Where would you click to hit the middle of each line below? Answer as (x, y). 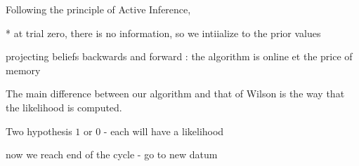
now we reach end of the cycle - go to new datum (112, 154)
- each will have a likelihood (164, 131)
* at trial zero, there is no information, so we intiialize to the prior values (163, 33)
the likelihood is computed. (64, 107)
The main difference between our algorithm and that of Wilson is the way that (175, 94)
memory (23, 70)
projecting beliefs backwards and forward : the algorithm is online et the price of (179, 56)
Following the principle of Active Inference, (98, 9)
